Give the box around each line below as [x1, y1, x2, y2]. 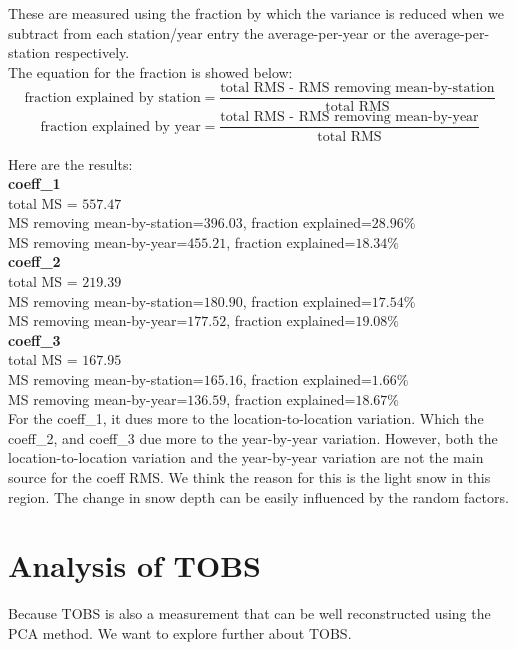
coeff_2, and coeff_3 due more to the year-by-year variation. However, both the [8, 427, 498, 448]
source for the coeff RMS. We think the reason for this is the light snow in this [8, 467, 491, 487]
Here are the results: [8, 153, 133, 174]
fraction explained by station [24, 90, 201, 105]
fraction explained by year [40, 119, 201, 134]
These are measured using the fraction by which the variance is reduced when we [8, 3, 504, 23]
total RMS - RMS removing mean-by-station [220, 81, 495, 96]
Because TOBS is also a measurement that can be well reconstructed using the [8, 603, 491, 624]
